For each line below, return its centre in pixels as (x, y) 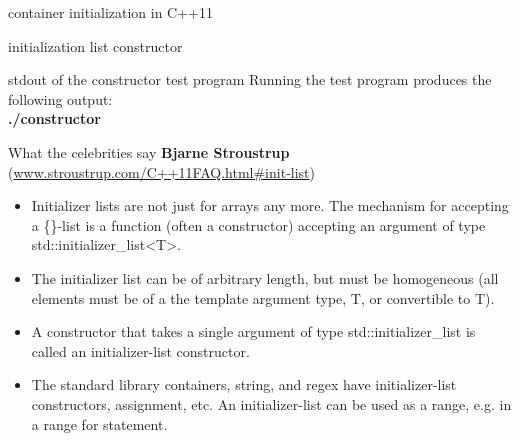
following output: (60, 98)
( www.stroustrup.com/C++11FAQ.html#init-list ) (161, 171)
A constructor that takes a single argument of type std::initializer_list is (253, 331)
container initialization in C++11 (111, 12)
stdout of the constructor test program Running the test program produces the (250, 79)
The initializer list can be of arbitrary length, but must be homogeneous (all (265, 277)
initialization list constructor (95, 45)
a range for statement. (99, 423)
